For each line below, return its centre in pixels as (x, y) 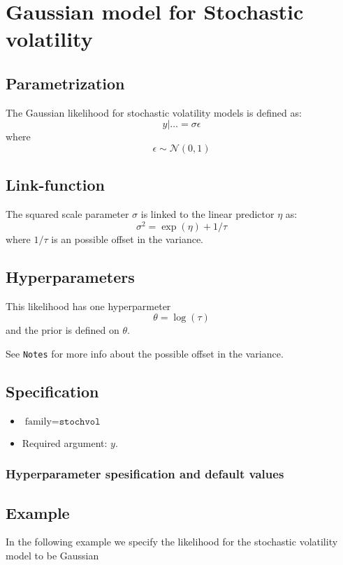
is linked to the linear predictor (207, 214)
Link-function (55, 185)
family (38, 421)
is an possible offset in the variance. (127, 239)
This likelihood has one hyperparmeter (88, 306)
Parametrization (65, 83)
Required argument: (65, 442)
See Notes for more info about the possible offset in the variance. (145, 353)
